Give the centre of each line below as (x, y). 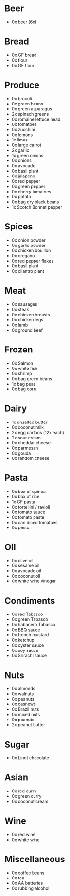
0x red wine (24, 835)
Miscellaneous (35, 859)
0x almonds (23, 689)
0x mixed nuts (26, 715)
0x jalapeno (23, 176)
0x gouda (21, 453)
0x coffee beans (28, 873)
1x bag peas (24, 384)
